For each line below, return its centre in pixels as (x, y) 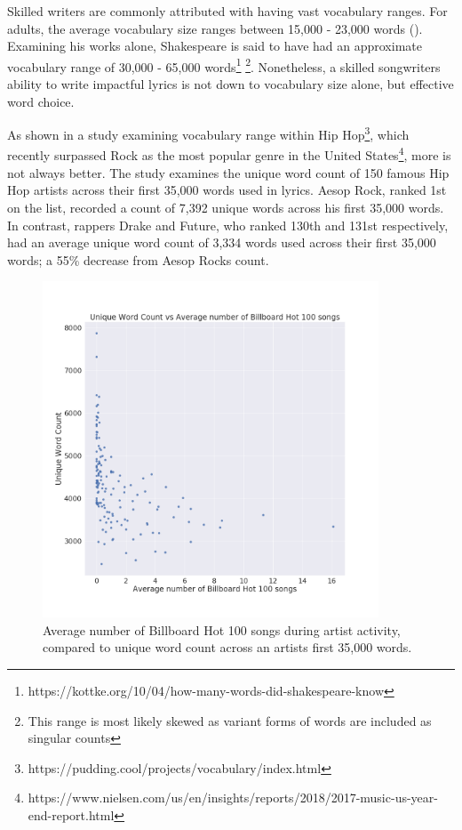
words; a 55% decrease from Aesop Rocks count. (138, 259)
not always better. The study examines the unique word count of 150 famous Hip (228, 172)
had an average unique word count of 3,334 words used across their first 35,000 (222, 242)
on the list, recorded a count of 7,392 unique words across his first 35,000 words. (226, 207)
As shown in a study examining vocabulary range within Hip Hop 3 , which (208, 133)
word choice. (41, 101)
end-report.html (71, 814)
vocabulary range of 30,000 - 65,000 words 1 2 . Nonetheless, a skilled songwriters (224, 65)
